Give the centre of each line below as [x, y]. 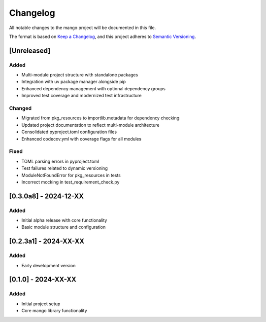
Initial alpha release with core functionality [64, 220]
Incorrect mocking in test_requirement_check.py [70, 182]
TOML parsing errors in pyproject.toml [60, 161]
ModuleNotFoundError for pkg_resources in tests [71, 175]
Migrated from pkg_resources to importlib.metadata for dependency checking [100, 118]
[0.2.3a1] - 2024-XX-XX [47, 241]
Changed [20, 108]
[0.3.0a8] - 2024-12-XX [46, 196]
